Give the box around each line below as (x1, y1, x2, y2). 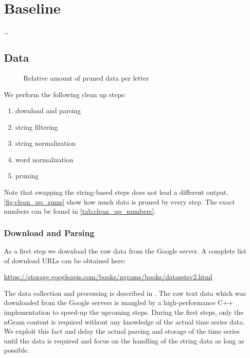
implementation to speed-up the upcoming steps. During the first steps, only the (4, 307, 244, 317)
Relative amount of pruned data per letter (23, 72, 149, 83)
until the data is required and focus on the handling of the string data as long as (4, 335, 245, 345)
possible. (4, 345, 29, 355)
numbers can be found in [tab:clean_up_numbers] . (4, 206, 156, 216)
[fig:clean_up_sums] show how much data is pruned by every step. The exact (4, 196, 235, 206)
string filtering (15, 121, 58, 132)
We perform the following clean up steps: (4, 89, 126, 99)
